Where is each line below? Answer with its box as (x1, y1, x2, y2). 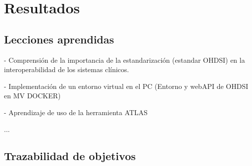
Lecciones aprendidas (4, 31, 114, 46)
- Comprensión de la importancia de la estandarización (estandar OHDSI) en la (4, 54, 245, 65)
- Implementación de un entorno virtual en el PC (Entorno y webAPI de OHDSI (4, 81, 249, 91)
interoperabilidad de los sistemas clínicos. (4, 64, 129, 75)
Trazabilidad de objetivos (4, 148, 136, 163)
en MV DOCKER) (4, 90, 61, 101)
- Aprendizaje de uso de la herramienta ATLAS (4, 107, 148, 117)
